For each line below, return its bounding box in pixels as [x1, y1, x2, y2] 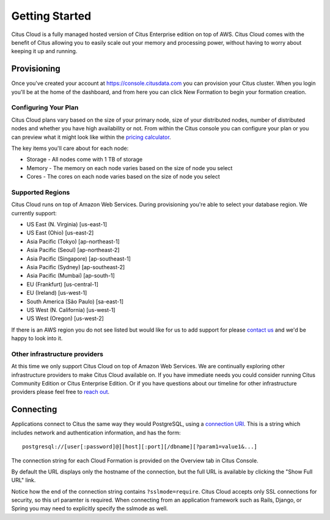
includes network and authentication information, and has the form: [11, 429, 182, 436]
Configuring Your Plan [11, 103, 79, 112]
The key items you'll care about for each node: [11, 144, 129, 152]
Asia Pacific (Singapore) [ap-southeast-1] [26, 254, 131, 262]
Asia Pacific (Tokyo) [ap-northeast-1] [26, 237, 120, 245]
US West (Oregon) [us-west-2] [26, 315, 104, 322]
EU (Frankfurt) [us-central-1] [26, 280, 99, 288]
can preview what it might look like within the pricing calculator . [11, 133, 171, 141]
